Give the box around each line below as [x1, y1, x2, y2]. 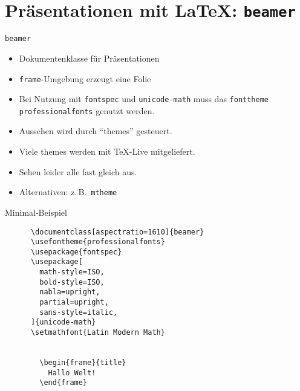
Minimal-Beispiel [5, 205, 67, 218]
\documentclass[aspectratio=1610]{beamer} [30, 227, 204, 236]
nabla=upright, [39, 288, 100, 297]
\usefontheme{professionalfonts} [30, 238, 165, 247]
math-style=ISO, [39, 268, 105, 277]
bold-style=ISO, [39, 277, 105, 286]
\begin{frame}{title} [39, 358, 126, 367]
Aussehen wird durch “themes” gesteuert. [19, 124, 172, 137]
